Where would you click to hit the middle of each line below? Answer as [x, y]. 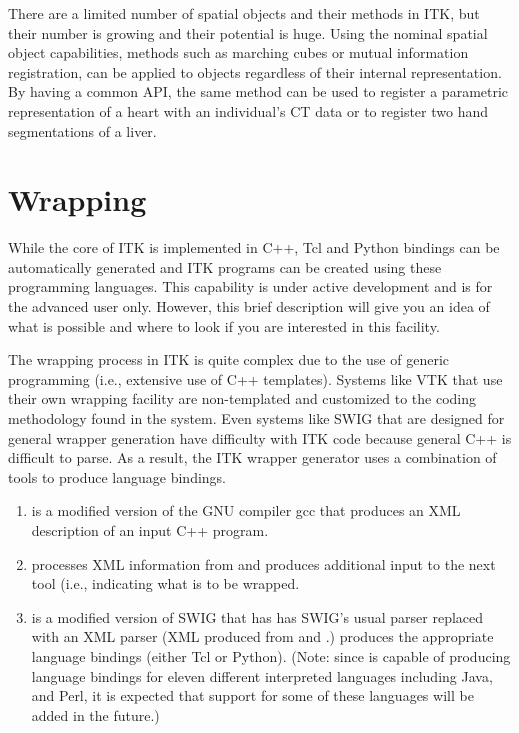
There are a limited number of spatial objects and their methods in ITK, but [244, 13]
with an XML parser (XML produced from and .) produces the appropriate [262, 636]
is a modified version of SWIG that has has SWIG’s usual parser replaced [257, 616]
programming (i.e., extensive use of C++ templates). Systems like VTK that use [255, 378]
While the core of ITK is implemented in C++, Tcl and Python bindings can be [254, 247]
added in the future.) [95, 714]
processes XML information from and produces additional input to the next [263, 563]
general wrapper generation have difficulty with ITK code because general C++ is [260, 437]
